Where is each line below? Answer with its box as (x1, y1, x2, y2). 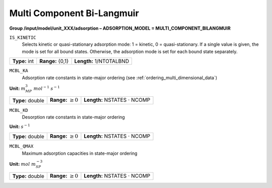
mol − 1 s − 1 (33, 85, 60, 91)
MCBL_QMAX (9, 144, 34, 149)
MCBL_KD (9, 107, 29, 113)
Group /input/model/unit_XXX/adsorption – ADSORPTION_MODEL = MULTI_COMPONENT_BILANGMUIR (9, 25, 231, 31)
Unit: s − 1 (9, 123, 30, 130)
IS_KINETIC (9, 34, 36, 40)
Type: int (12, 58, 34, 65)
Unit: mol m (9, 161, 36, 167)
